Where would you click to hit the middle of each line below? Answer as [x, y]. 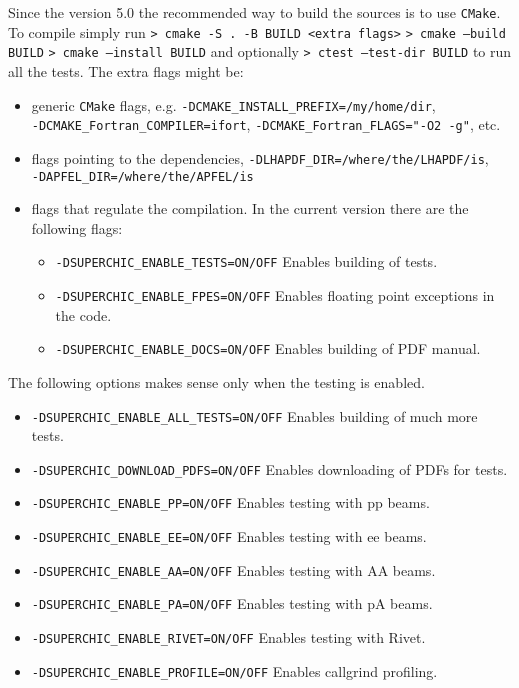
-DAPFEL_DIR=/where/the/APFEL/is [142, 176]
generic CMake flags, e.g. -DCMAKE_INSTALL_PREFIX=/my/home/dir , [233, 104]
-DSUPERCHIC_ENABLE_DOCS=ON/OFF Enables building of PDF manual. [268, 348]
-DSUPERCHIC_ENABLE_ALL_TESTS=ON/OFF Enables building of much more [254, 415]
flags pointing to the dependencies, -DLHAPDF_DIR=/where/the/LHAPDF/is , [260, 157]
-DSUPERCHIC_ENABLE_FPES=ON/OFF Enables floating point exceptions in [275, 295]
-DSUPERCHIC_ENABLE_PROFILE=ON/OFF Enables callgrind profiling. [234, 670]
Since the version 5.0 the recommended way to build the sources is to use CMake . [254, 12]
